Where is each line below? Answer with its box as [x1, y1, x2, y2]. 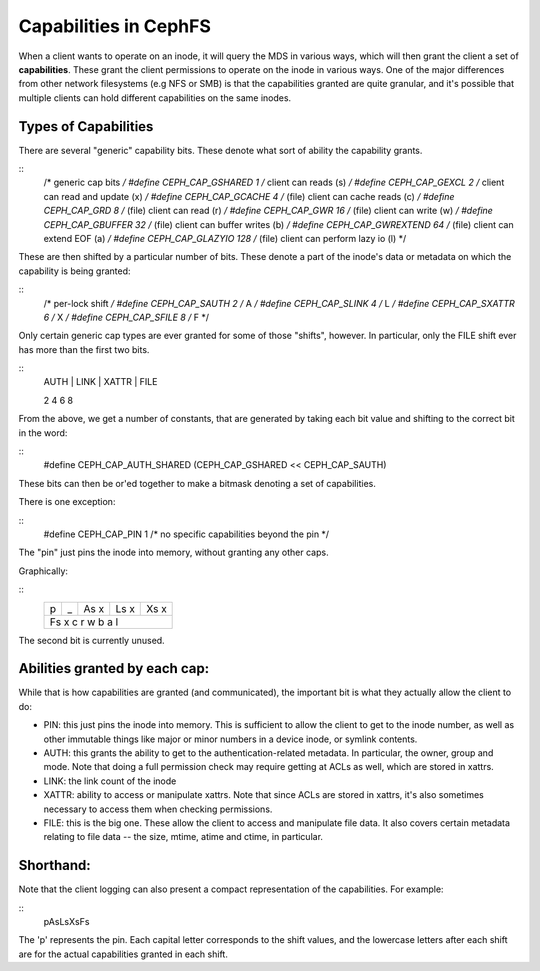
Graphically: [18, 565, 69, 577]
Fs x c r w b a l [49, 615, 119, 629]
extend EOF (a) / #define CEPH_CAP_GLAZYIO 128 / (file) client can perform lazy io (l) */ [43, 232, 407, 244]
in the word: [18, 426, 68, 439]
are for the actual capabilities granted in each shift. [18, 948, 229, 960]
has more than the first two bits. [18, 343, 150, 355]
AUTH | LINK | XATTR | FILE [43, 376, 158, 388]
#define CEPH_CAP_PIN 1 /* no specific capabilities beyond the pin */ [43, 528, 330, 540]
